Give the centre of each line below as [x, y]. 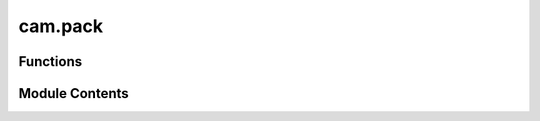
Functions [50, 61]
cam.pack [61, 26]
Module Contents [73, 93]
